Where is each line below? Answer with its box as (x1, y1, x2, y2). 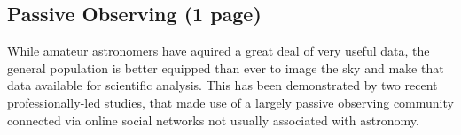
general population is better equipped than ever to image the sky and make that (7, 58, 444, 77)
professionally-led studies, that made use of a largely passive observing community (7, 93, 454, 111)
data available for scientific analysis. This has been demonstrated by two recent (7, 76, 438, 94)
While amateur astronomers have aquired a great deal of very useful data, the (7, 41, 430, 60)
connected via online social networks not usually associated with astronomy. (7, 110, 419, 129)
